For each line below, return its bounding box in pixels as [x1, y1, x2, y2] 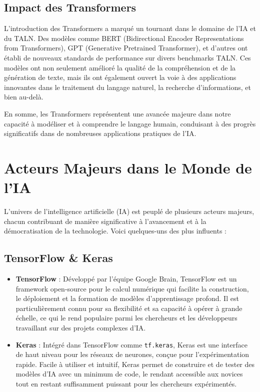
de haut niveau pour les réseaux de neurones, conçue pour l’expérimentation [15, 349, 249, 359]
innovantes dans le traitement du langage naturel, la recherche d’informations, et [4, 81, 251, 92]
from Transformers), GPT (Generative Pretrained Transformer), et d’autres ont [4, 42, 248, 53]
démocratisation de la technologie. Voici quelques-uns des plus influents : [4, 225, 227, 236]
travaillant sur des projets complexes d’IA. [15, 322, 146, 332]
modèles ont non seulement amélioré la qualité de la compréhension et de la [4, 62, 236, 72]
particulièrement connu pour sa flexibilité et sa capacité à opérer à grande [15, 302, 242, 313]
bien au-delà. [4, 91, 43, 102]
